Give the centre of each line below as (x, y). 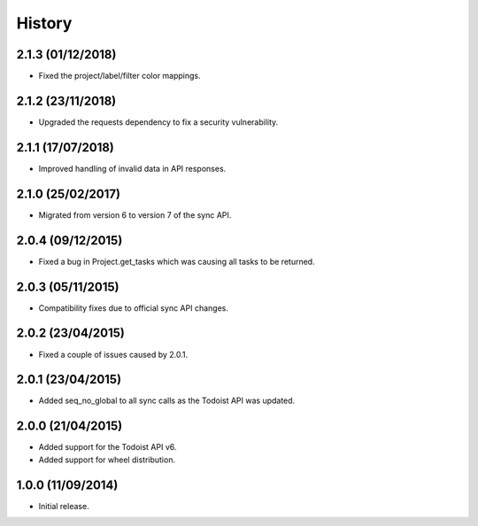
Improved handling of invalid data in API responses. (132, 168)
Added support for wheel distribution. (107, 460)
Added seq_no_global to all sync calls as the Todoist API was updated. (167, 401)
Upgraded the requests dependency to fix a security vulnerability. (158, 122)
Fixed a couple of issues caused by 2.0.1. (113, 354)
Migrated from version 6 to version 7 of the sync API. (135, 215)
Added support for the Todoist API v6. (108, 447)
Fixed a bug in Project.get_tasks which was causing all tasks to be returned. (177, 261)
